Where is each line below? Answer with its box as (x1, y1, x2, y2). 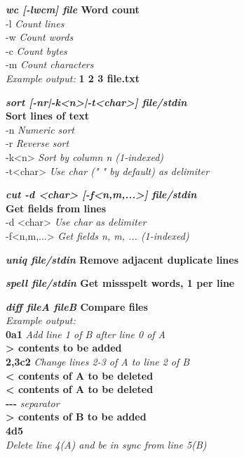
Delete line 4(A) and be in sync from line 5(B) (6, 437, 207, 451)
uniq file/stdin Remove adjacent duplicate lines (6, 252, 239, 266)
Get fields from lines (6, 200, 107, 215)
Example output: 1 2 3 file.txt (6, 70, 140, 85)
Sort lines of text (6, 108, 89, 123)
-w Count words (6, 30, 74, 44)
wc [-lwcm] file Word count (6, 2, 140, 16)
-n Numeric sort (6, 122, 75, 136)
